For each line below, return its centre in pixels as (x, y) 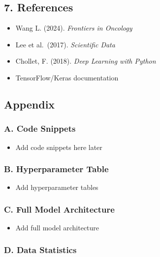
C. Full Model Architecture (59, 209)
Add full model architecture (57, 228)
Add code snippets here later (59, 147)
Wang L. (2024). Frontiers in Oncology (74, 28)
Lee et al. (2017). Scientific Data (65, 44)
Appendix (30, 104)
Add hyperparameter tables (57, 187)
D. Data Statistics (40, 249)
